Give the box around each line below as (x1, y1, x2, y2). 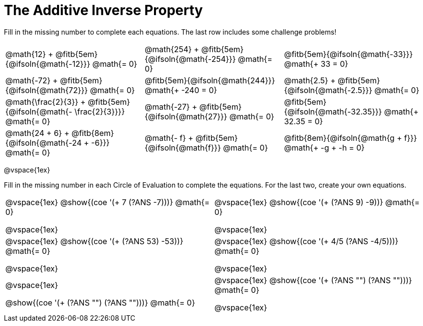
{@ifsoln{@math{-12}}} (5, 58, 90, 69)
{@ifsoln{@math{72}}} (5, 85, 88, 95)
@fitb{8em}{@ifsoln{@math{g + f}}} (284, 133, 417, 143)
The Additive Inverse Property (4, 2, 203, 19)
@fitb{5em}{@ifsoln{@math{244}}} (144, 75, 275, 85)
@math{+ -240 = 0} (144, 85, 217, 95)
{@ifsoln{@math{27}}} (144, 111, 228, 121)
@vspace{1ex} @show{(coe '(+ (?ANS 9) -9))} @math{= (214, 197, 420, 207)
